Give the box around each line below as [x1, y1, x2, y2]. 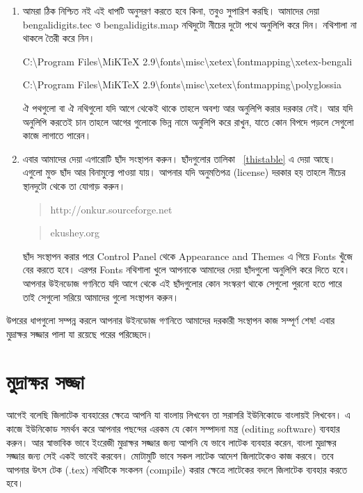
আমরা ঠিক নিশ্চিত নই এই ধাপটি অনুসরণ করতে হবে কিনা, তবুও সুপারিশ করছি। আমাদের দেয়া [22, 3, 320, 17]
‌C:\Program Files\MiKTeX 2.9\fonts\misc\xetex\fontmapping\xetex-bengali [22, 54, 353, 68]
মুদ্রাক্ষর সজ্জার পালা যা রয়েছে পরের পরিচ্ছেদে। [6, 326, 153, 341]
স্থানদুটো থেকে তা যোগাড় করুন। [22, 178, 126, 193]
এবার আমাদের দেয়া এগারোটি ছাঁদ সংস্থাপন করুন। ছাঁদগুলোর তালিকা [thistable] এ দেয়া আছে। [22, 151, 336, 165]
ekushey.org [50, 225, 100, 240]
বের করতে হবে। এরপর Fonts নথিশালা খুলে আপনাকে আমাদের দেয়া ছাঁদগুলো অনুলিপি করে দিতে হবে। [22, 262, 350, 277]
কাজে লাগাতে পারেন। [22, 128, 92, 143]
